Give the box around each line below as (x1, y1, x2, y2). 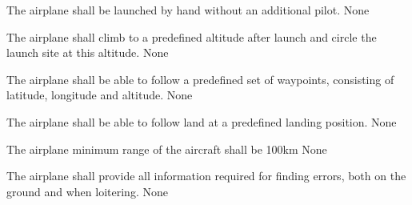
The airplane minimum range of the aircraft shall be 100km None (6, 140, 327, 157)
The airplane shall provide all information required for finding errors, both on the (6, 167, 406, 184)
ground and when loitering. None (6, 183, 168, 199)
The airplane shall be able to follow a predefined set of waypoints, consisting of (6, 70, 394, 87)
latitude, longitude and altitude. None (6, 86, 193, 103)
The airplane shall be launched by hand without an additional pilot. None (6, 2, 370, 18)
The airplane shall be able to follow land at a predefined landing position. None (6, 113, 397, 130)
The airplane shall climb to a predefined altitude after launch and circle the (6, 28, 377, 45)
